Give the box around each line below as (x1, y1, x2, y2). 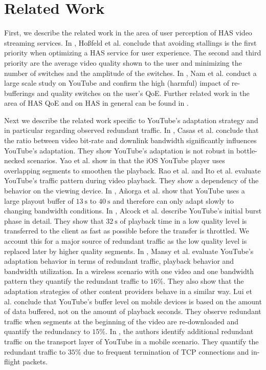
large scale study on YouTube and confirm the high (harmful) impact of (4, 77, 230, 88)
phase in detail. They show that (4, 215, 104, 226)
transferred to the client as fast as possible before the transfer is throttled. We (4, 225, 249, 236)
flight (4, 356, 20, 367)
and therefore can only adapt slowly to (113, 195, 234, 206)
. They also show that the (163, 276, 244, 286)
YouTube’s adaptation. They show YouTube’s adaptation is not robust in (4, 145, 234, 155)
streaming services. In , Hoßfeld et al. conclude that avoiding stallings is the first (4, 37, 257, 48)
